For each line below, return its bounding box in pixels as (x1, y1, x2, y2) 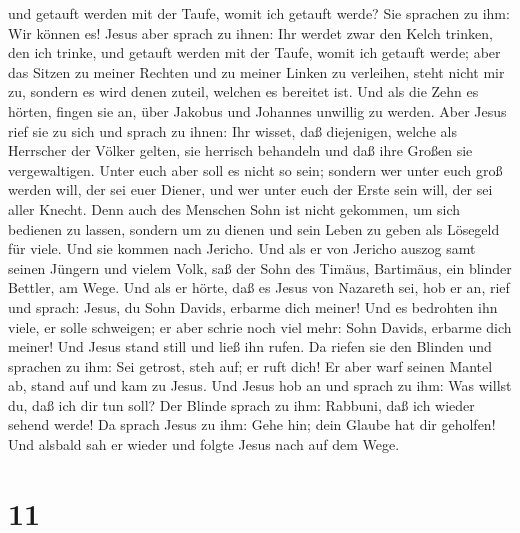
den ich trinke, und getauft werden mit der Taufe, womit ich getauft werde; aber (8, 42, 501, 63)
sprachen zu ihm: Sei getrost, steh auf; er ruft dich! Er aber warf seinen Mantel (8, 355, 493, 376)
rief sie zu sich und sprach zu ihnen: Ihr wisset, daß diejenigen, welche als (8, 120, 457, 141)
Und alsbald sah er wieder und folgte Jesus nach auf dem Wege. (8, 434, 400, 455)
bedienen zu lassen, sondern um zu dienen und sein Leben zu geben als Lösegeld (8, 218, 500, 239)
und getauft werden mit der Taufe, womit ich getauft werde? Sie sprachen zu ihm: (8, 3, 510, 23)
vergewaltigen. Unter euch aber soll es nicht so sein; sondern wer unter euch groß (8, 159, 503, 180)
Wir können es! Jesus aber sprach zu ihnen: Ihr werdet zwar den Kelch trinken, (8, 22, 493, 43)
